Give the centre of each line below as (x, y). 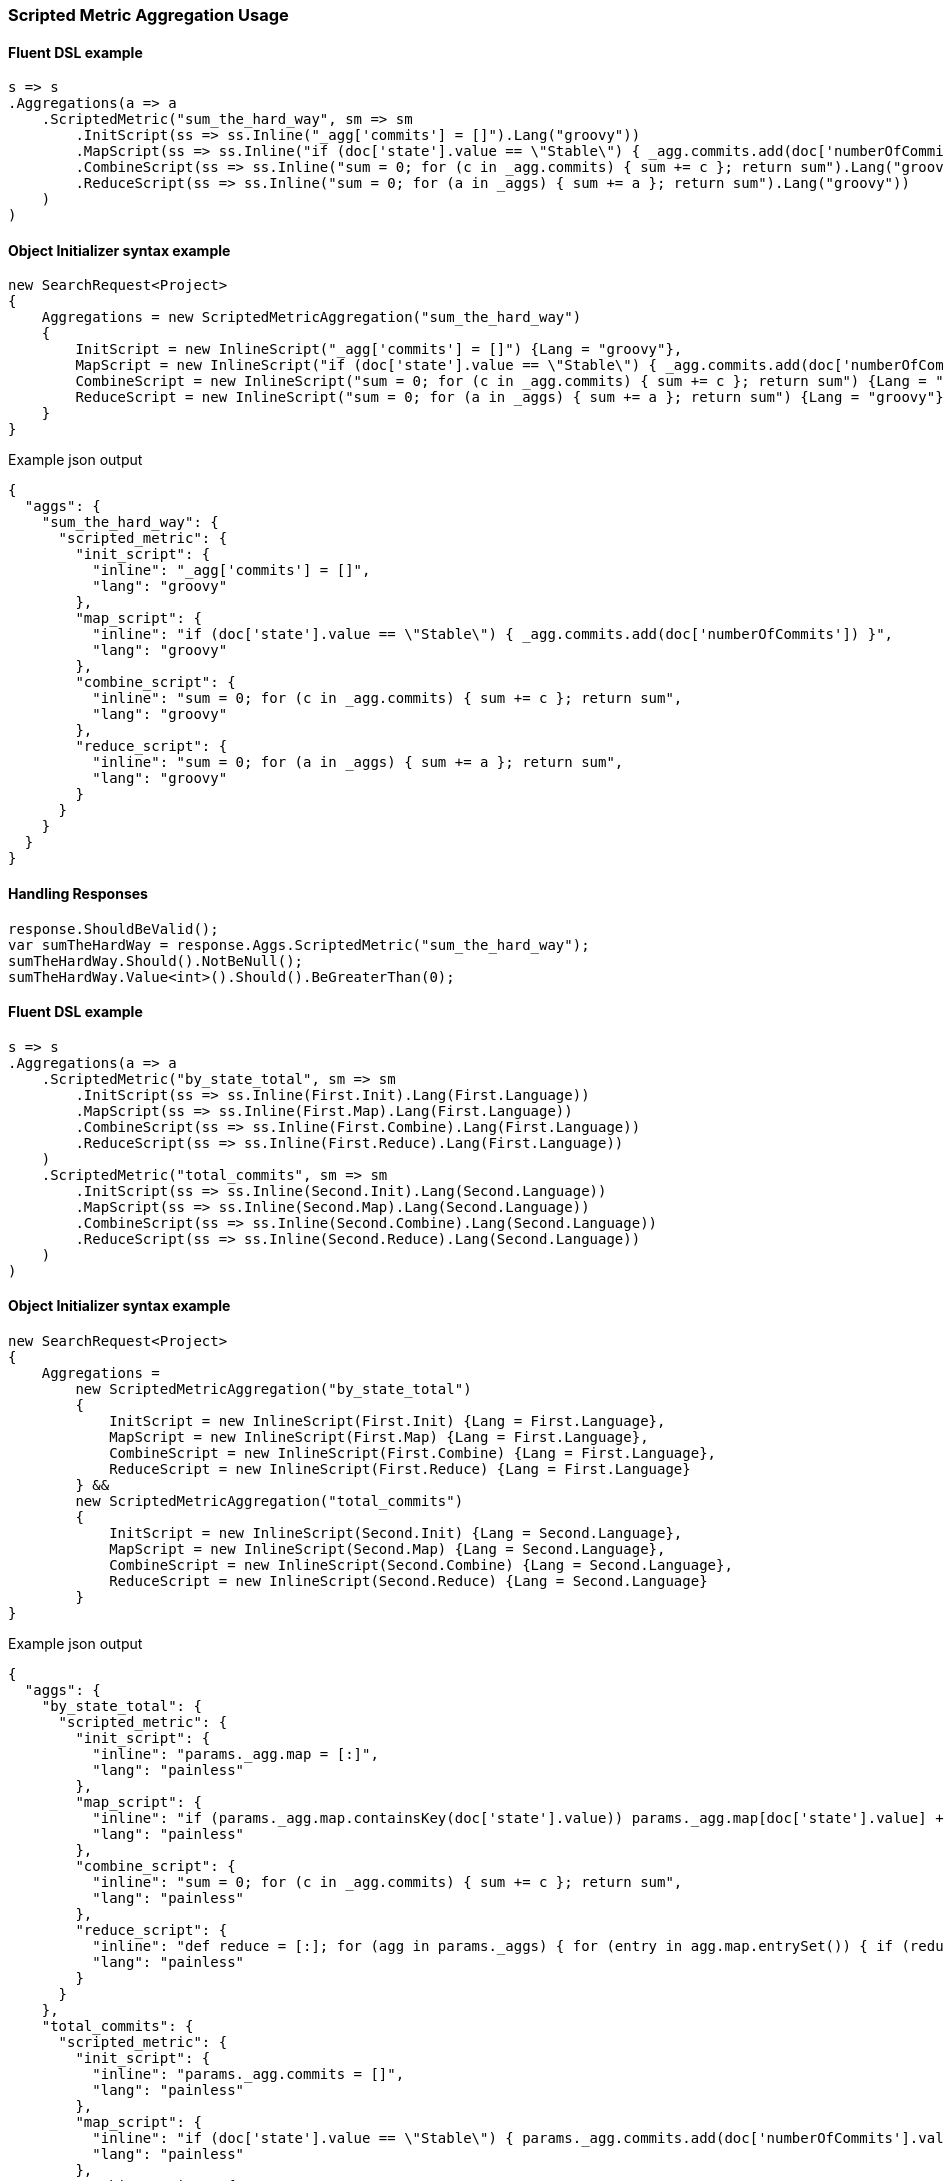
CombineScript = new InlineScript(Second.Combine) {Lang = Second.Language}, (421, 1565)
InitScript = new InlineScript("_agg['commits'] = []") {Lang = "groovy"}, (379, 349)
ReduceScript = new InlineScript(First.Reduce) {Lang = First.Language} (400, 1469)
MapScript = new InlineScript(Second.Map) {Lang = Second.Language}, (387, 1549)
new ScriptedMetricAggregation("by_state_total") (273, 1389)
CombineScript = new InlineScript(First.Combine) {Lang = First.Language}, (413, 1453)
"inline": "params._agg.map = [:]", (235, 1754)
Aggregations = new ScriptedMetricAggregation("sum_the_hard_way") (311, 317)
